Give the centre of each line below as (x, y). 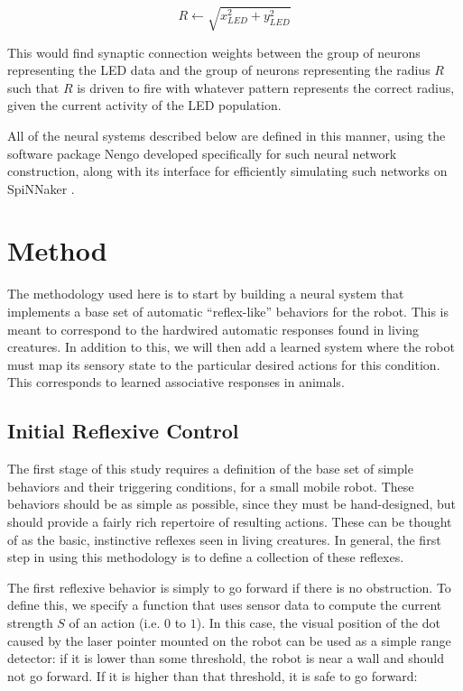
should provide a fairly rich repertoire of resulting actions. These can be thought (230, 521)
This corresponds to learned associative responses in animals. (176, 382)
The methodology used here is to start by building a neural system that (206, 294)
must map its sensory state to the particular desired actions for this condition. (224, 364)
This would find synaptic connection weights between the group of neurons (214, 52)
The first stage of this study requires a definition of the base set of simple (210, 469)
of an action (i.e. (115, 622)
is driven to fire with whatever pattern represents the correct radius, (266, 87)
